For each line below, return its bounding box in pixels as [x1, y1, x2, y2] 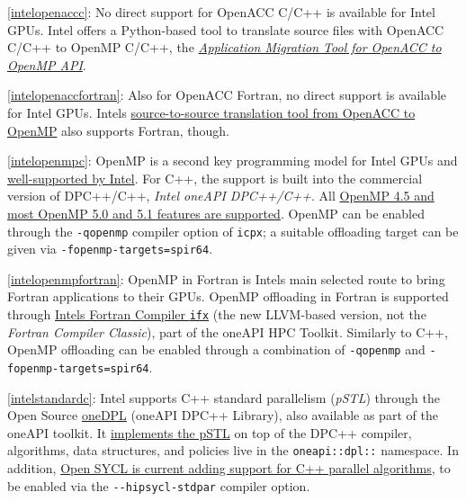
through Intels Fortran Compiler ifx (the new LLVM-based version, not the [7, 305, 426, 324]
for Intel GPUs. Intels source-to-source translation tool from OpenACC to [7, 103, 416, 121]
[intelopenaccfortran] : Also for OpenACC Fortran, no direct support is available [7, 85, 447, 104]
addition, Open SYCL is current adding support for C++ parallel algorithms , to [7, 459, 451, 478]
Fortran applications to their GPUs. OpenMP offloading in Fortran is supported [7, 287, 449, 306]
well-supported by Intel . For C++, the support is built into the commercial [7, 168, 423, 187]
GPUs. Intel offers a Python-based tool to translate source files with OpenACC [7, 20, 444, 39]
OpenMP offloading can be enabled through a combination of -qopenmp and [7, 340, 426, 359]
